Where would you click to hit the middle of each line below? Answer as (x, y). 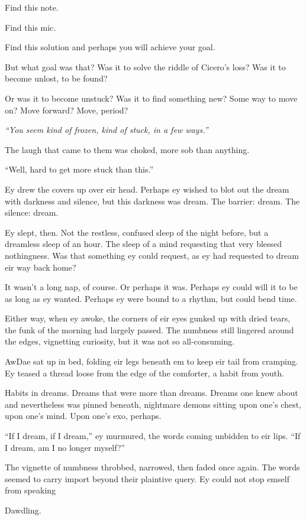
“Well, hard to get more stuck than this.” (79, 169)
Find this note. (32, 7)
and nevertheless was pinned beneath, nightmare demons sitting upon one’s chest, (153, 404)
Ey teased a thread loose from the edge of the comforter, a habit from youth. (144, 373)
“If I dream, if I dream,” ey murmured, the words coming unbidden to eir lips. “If (153, 436)
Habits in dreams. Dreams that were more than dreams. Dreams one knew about (152, 393)
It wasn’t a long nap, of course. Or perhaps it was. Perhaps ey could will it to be (151, 287)
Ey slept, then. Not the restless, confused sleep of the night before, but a (137, 232)
